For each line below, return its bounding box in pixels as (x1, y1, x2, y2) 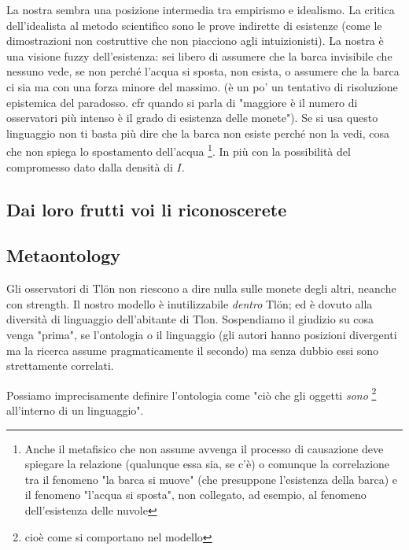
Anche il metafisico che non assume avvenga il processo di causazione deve (24, 440, 384, 456)
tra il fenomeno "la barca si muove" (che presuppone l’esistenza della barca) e (24, 471, 398, 487)
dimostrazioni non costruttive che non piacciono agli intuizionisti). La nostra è (6, 32, 384, 49)
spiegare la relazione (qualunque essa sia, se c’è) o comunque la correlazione (24, 456, 390, 472)
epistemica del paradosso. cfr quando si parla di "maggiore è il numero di (6, 94, 358, 110)
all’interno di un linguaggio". (6, 401, 144, 418)
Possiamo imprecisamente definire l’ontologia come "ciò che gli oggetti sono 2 (6, 384, 377, 403)
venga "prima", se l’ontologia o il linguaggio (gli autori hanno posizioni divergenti (6, 326, 397, 342)
